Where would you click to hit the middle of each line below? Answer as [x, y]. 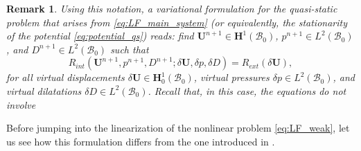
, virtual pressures [231, 77]
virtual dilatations [44, 90]
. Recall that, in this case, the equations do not [247, 90]
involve [21, 104]
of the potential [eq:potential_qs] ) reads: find [100, 36]
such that [130, 49]
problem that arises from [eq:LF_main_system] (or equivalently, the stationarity [177, 22]
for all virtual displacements [65, 77]
